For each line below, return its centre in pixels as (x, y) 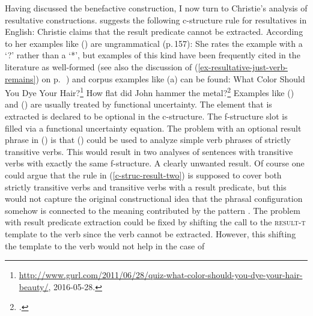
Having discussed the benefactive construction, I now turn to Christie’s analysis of (156, 8)
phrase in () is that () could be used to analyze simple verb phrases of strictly (148, 140)
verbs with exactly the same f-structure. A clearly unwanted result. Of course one (155, 163)
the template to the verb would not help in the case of (105, 245)
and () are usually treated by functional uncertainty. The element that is (138, 104)
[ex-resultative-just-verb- (243, 66)
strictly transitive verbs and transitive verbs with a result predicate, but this (146, 187)
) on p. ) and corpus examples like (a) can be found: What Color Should (170, 78)
